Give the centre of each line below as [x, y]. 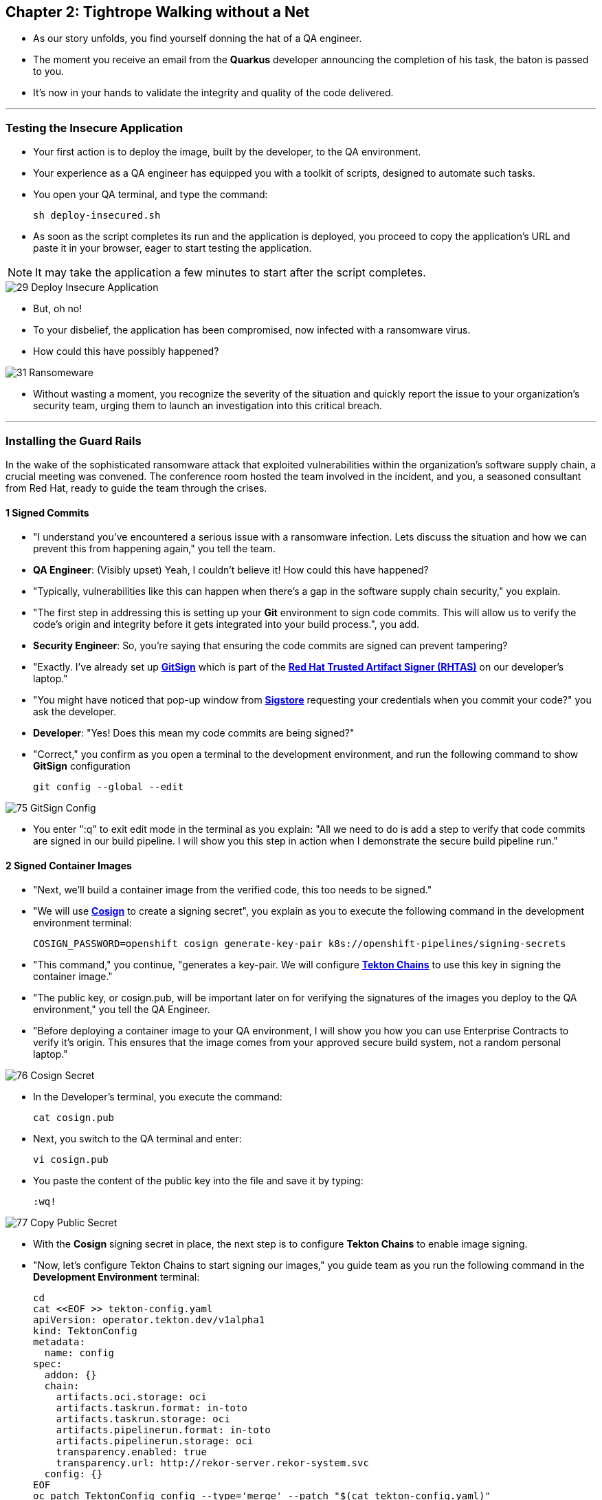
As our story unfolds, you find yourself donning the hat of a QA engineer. [198, 39]
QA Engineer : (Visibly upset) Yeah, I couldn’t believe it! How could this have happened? [231, 570]
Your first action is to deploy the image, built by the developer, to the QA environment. [227, 152]
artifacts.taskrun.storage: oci [143, 1419]
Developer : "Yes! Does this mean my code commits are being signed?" [194, 733]
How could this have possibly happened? [126, 351]
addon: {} [70, 1375]
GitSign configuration [82, 766]
